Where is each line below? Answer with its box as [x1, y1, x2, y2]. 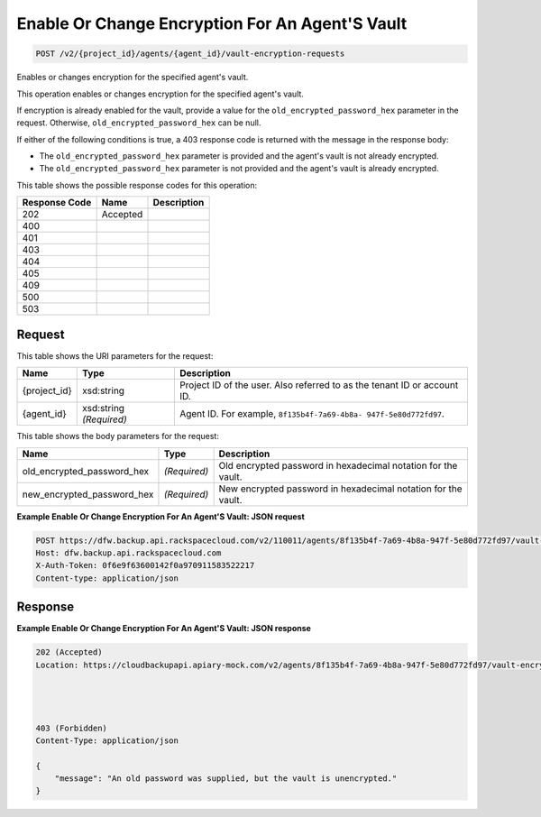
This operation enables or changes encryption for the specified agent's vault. [16, 88, 304, 99]
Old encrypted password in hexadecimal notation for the [218, 459, 458, 472]
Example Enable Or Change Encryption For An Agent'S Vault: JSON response [16, 623, 311, 634]
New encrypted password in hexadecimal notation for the [218, 482, 463, 495]
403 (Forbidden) [35, 722, 108, 733]
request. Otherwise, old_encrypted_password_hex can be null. [16, 117, 261, 128]
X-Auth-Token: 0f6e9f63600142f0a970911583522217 [35, 560, 255, 571]
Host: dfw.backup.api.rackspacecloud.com [35, 547, 222, 558]
